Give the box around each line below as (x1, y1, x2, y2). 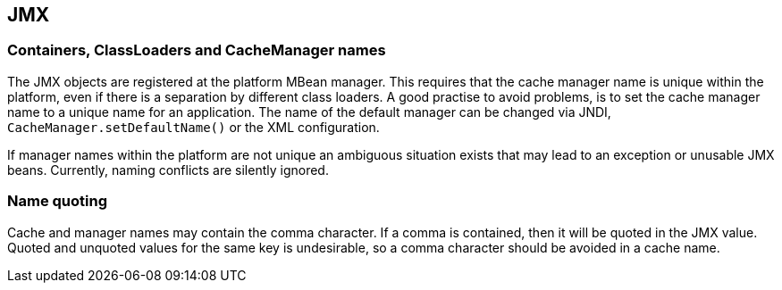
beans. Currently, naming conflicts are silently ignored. (7, 162, 329, 178)
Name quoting (7, 192, 107, 211)
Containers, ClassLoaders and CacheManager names (7, 41, 386, 60)
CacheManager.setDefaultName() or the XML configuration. (7, 119, 380, 135)
